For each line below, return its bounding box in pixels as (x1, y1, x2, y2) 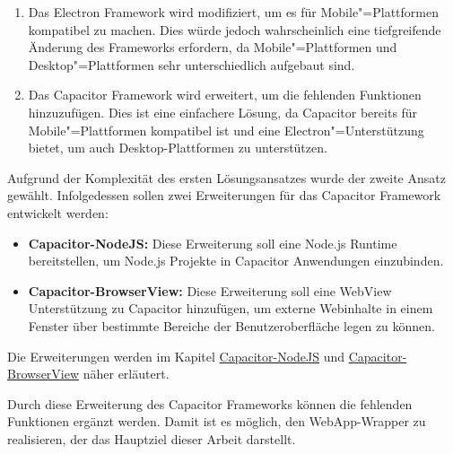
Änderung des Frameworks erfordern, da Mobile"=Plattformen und (28, 38, 397, 57)
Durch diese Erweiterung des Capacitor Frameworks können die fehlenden (7, 394, 413, 413)
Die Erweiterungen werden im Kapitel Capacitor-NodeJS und (7, 346, 345, 365)
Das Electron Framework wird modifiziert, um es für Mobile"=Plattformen (28, 3, 439, 21)
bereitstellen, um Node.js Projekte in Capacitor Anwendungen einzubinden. (28, 251, 444, 270)
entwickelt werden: (7, 203, 109, 222)
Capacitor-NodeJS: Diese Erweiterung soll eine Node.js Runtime (28, 233, 397, 252)
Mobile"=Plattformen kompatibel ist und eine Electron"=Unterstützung (28, 120, 424, 139)
